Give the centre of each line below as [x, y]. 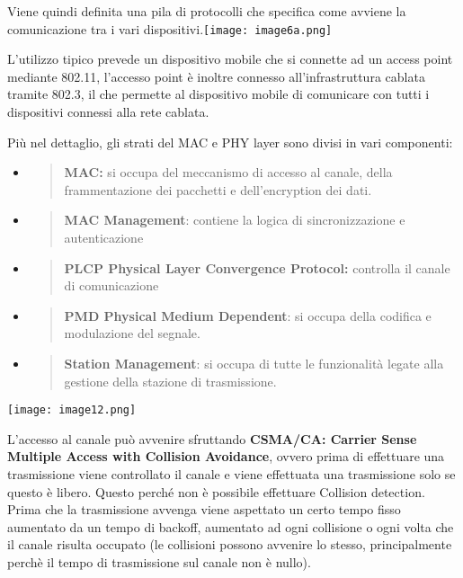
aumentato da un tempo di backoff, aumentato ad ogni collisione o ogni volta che [231, 526]
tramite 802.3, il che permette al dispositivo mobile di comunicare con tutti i [218, 94]
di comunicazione [111, 285]
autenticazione [104, 237]
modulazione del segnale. [132, 333]
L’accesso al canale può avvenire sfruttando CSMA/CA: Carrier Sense [212, 438]
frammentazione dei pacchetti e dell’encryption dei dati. [218, 189]
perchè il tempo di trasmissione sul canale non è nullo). [159, 561]
